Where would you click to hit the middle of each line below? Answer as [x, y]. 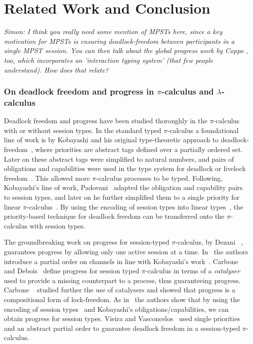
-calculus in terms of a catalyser [193, 271]
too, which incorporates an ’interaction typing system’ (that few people [109, 60]
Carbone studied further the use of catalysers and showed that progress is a [120, 290]
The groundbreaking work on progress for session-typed [87, 242]
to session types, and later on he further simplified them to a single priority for [122, 197]
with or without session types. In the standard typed [83, 130]
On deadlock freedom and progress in [79, 91]
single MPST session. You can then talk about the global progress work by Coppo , [126, 50]
